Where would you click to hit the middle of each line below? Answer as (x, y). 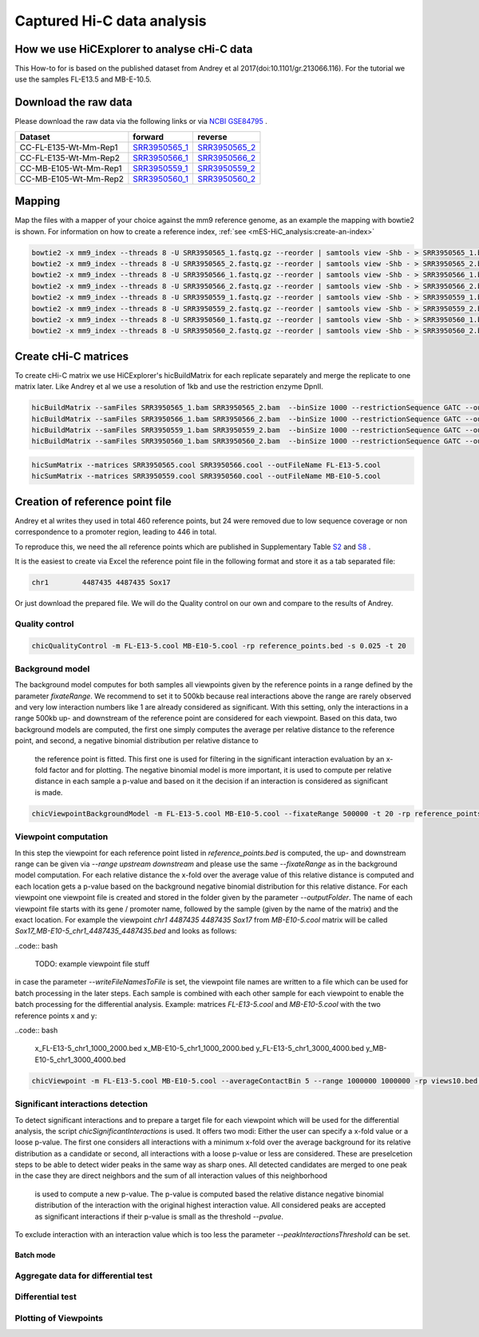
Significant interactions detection (81, 1104)
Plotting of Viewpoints (59, 1318)
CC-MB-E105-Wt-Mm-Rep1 (71, 168)
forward (148, 137)
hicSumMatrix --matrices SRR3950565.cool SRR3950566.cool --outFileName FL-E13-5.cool (206, 465)
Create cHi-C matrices (72, 356)
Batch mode (35, 1255)
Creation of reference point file (93, 501)
